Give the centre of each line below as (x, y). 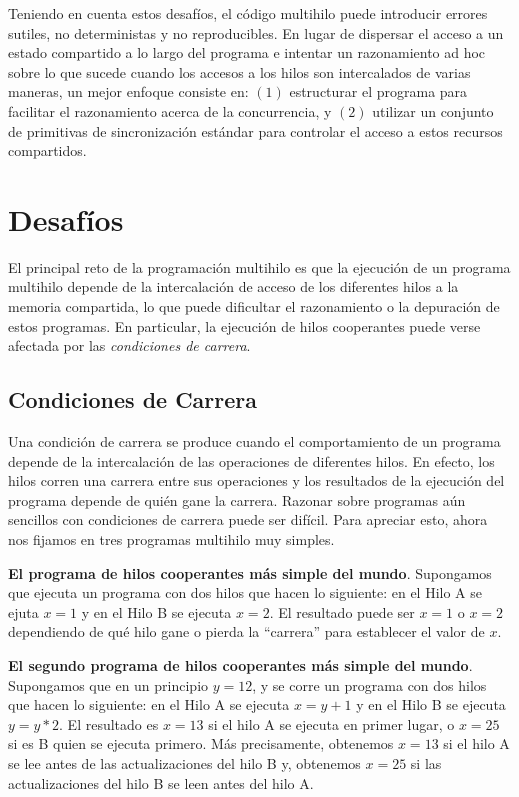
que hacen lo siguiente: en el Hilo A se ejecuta (149, 704)
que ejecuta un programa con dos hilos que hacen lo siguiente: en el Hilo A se (245, 592)
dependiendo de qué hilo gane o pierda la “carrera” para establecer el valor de (246, 631)
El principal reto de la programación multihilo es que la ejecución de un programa (259, 266)
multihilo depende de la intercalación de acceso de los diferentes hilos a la (233, 286)
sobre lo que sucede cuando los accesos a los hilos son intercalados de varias (239, 71)
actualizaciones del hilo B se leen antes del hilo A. (161, 782)
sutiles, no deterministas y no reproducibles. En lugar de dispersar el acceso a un (256, 32)
